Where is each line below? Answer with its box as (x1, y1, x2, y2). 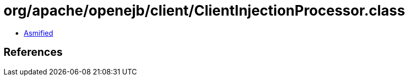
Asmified (24, 28, 54, 37)
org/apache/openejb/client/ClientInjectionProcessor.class (4, 2, 405, 19)
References (4, 46, 63, 59)
